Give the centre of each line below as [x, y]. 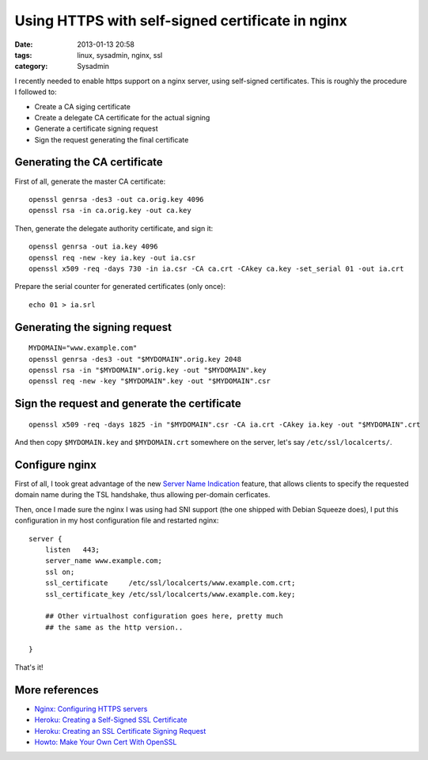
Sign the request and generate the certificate [128, 404]
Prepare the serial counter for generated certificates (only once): [120, 287]
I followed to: [36, 92]
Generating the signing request [93, 327]
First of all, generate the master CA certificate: [90, 181]
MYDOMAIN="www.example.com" [83, 348]
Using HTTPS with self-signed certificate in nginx [181, 21]
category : [31, 66]
